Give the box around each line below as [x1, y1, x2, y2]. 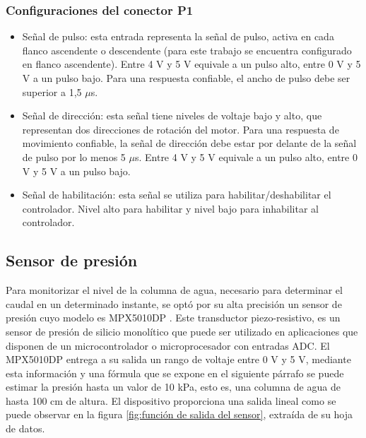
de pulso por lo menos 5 [22, 149, 126, 164]
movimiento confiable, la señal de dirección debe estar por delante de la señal [22, 136, 357, 150]
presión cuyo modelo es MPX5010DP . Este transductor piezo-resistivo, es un [6, 310, 341, 325]
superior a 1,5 [22, 84, 82, 99]
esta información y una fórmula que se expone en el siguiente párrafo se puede [6, 365, 344, 380]
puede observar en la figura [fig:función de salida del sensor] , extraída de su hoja [6, 407, 353, 422]
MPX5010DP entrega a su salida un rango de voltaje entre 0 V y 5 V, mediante [6, 352, 351, 367]
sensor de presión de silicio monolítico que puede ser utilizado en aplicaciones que [6, 324, 358, 338]
